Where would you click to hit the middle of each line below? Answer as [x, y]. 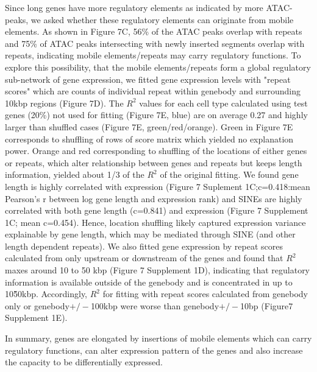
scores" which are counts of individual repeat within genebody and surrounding [153, 91]
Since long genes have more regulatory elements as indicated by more [134, 7]
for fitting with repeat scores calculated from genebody [205, 294]
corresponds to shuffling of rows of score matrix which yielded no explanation [149, 139]
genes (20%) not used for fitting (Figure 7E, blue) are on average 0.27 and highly [156, 115]
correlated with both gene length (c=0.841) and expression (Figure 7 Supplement [157, 210]
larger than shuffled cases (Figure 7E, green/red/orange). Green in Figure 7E [149, 126]
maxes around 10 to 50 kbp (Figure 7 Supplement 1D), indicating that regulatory [158, 270]
